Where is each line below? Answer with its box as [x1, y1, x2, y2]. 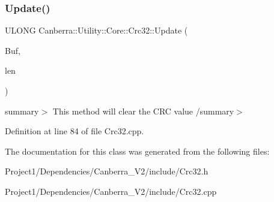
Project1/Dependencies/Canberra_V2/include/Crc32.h [5, 165, 209, 177]
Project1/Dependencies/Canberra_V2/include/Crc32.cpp [5, 185, 217, 197]
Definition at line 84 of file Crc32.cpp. [5, 125, 144, 137]
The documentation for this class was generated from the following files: [5, 144, 270, 157]
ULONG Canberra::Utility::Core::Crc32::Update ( [5, 24, 188, 37]
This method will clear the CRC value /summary [52, 104, 234, 117]
